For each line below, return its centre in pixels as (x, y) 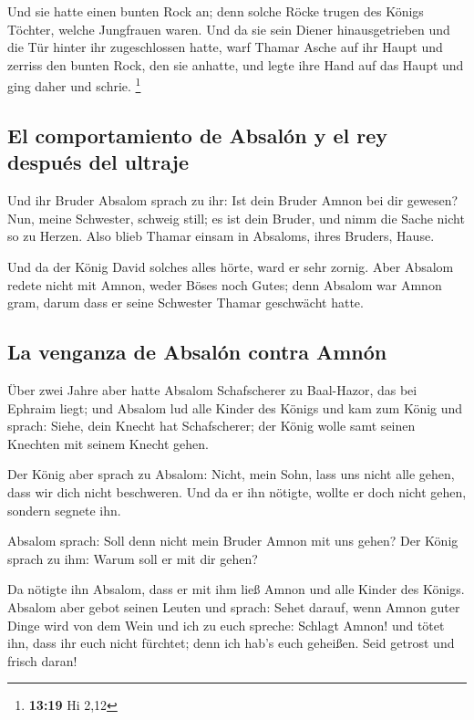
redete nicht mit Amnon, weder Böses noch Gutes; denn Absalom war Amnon (225, 284)
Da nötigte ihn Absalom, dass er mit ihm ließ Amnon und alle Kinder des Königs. (236, 589)
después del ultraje (98, 162)
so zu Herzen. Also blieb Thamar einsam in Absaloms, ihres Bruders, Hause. (221, 236)
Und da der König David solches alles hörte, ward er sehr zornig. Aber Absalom (231, 266)
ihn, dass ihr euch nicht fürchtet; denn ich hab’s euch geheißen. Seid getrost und (231, 643)
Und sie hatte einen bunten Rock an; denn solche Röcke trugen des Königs (216, 11)
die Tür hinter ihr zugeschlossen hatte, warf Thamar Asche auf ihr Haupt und (225, 47)
